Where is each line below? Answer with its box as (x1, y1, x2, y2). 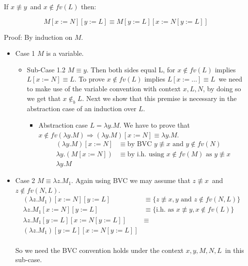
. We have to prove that (119, 119, 190, 130)
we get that (27, 93, 61, 103)
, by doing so (202, 83, 241, 93)
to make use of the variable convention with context (27, 83, 181, 93)
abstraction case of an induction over (27, 103, 137, 114)
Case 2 (15, 175, 35, 185)
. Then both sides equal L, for (86, 64, 175, 74)
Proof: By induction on (4, 32, 73, 42)
